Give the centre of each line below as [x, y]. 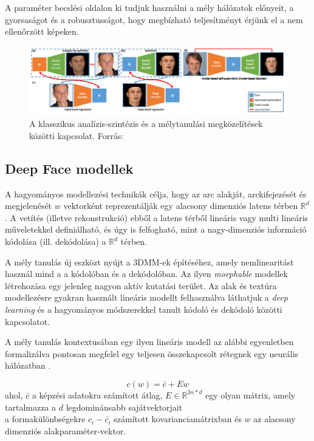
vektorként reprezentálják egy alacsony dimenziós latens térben [181, 206]
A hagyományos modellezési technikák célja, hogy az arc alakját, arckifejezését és [156, 193]
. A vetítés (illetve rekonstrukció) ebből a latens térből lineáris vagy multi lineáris [157, 217]
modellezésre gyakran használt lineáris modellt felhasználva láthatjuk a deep [146, 297]
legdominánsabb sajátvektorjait [124, 407]
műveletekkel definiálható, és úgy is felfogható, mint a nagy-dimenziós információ [156, 229]
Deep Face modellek [69, 168]
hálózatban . [28, 365]
